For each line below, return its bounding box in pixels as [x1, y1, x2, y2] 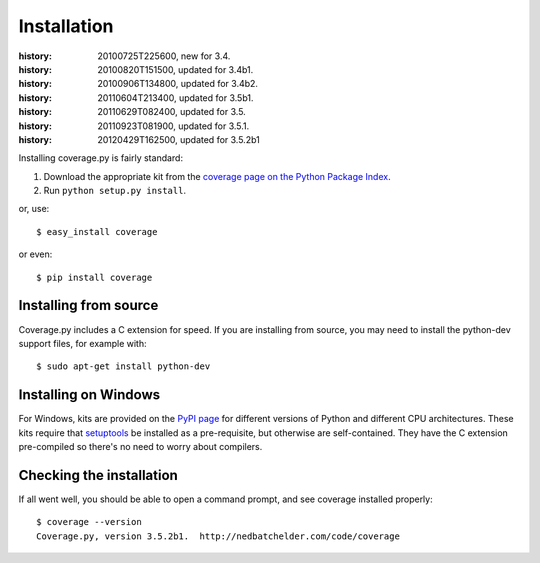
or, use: [18, 203, 50, 215]
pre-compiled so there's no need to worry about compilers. [18, 441, 263, 452]
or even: [18, 248, 53, 260]
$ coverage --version [36, 516, 142, 528]
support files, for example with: [18, 337, 147, 349]
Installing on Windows [18, 386, 161, 404]
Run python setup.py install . [43, 185, 187, 197]
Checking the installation [18, 466, 179, 484]
